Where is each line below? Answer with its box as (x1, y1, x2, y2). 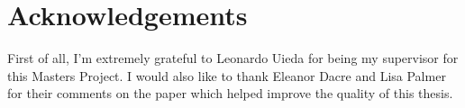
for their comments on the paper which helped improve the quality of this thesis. (7, 84, 453, 103)
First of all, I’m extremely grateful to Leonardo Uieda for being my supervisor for (7, 49, 459, 67)
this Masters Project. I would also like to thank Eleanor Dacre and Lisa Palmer (7, 66, 446, 85)
